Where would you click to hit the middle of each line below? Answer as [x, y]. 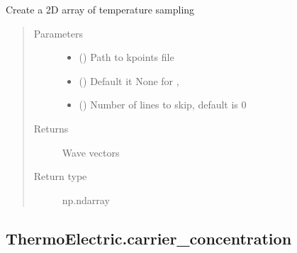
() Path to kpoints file [127, 57]
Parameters [58, 33]
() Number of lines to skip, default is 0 [163, 105]
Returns [51, 128]
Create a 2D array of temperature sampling [100, 9]
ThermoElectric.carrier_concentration [149, 238]
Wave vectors [91, 152]
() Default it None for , [129, 80]
